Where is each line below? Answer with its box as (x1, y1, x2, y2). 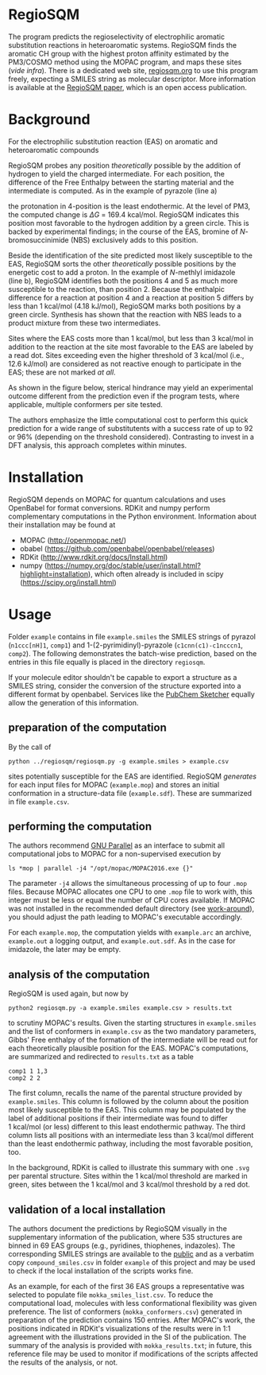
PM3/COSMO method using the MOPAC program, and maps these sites (8, 57, 242, 67)
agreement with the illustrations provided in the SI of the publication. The (8, 1332, 247, 1342)
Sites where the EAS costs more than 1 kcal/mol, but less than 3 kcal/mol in (8, 333, 254, 343)
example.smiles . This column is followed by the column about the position (8, 1097, 249, 1106)
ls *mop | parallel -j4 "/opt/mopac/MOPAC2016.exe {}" (8, 864, 194, 872)
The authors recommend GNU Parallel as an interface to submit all (8, 841, 225, 850)
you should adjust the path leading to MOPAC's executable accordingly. (8, 912, 243, 922)
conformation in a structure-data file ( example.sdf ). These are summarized (8, 788, 253, 798)
